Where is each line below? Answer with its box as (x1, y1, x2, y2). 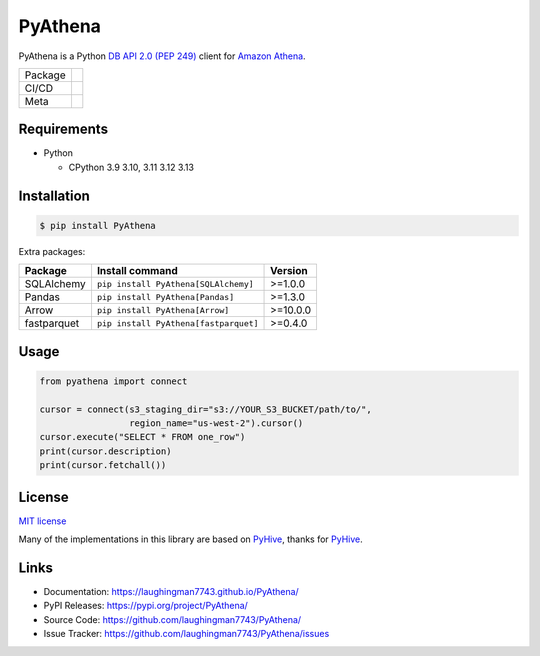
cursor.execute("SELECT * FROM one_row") (39, 431, 246, 443)
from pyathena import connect (39, 375, 188, 387)
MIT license (18, 515, 67, 527)
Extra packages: (18, 245, 86, 257)
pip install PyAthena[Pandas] (96, 291, 235, 302)
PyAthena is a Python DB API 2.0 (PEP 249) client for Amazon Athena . (18, 50, 306, 62)
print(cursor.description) (39, 445, 172, 457)
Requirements (18, 121, 109, 138)
